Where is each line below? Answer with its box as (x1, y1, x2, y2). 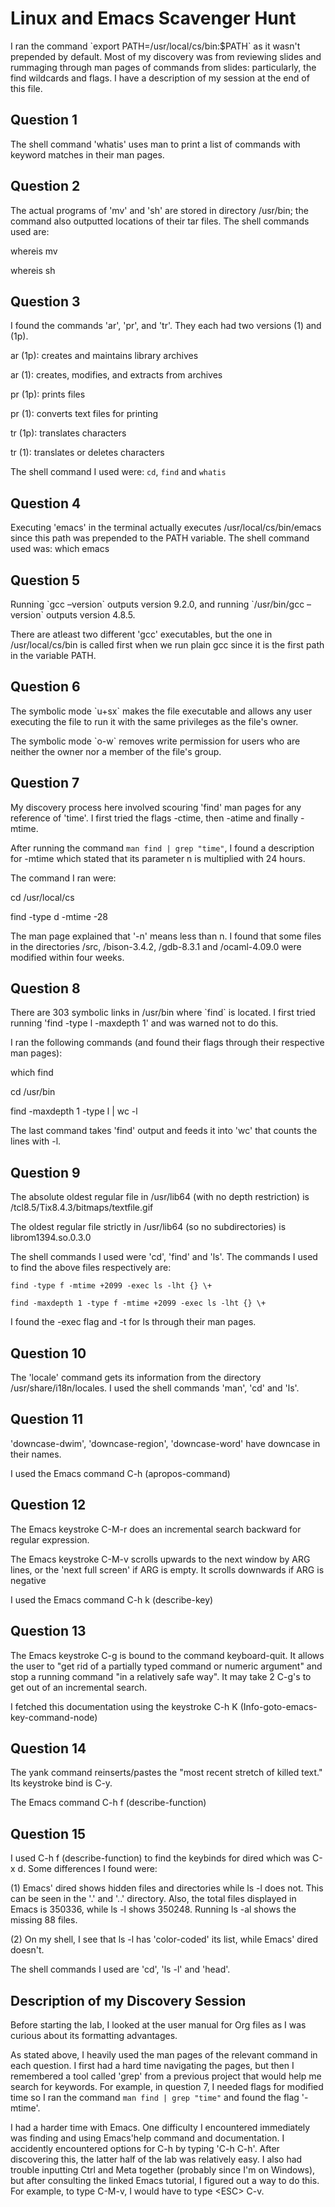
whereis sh (10, 264, 56, 276)
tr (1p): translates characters (10, 427, 127, 439)
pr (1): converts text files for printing (10, 408, 159, 420)
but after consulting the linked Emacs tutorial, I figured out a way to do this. (10, 2174, 320, 2186)
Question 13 (10, 1623, 87, 1640)
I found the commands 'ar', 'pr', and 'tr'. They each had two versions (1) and (10, 320, 322, 332)
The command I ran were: (10, 872, 117, 884)
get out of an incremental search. (10, 1681, 148, 1693)
